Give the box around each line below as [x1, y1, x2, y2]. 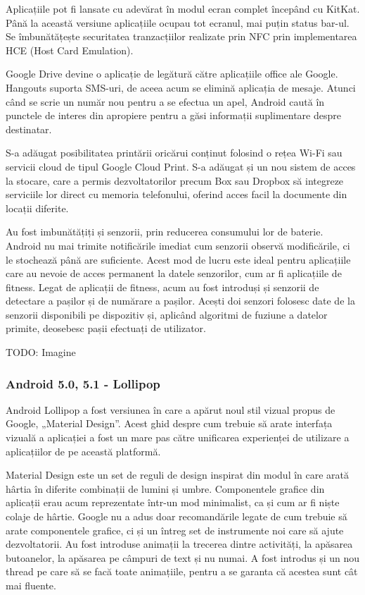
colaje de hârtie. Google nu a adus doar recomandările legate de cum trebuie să [6, 509, 347, 524]
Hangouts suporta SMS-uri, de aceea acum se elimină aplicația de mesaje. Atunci [6, 80, 356, 94]
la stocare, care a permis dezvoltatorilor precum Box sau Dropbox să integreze [6, 173, 344, 188]
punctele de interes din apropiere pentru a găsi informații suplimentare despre [6, 108, 341, 123]
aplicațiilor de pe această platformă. [6, 443, 161, 458]
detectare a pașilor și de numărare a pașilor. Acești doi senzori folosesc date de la [6, 293, 355, 308]
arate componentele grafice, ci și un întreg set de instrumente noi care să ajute [6, 522, 344, 537]
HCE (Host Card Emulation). [6, 42, 134, 57]
